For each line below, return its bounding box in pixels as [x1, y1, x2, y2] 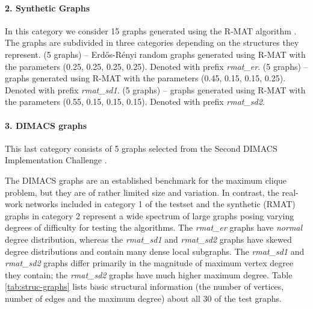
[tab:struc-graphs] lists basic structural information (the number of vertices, [5, 280, 284, 293]
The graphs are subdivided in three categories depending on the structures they [5, 36, 299, 49]
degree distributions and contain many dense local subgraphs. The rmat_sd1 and [5, 245, 305, 257]
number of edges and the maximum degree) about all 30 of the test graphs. [5, 292, 282, 304]
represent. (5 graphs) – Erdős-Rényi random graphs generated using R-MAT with [5, 48, 306, 60]
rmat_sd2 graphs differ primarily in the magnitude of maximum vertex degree [5, 257, 294, 269]
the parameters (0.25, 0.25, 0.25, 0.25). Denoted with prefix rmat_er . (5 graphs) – [5, 60, 308, 72]
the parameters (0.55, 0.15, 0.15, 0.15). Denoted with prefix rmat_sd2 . [5, 95, 265, 108]
